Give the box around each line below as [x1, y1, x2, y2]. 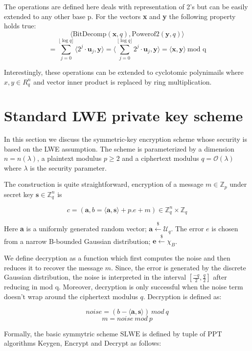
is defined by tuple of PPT [142, 328, 222, 338]
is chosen [211, 223, 238, 234]
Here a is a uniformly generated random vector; [4, 223, 147, 234]
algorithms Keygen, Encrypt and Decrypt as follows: [4, 338, 161, 348]
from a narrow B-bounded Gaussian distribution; [4, 236, 151, 246]
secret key [4, 189, 34, 199]
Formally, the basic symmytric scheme [4, 328, 118, 338]
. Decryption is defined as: [143, 291, 222, 301]
